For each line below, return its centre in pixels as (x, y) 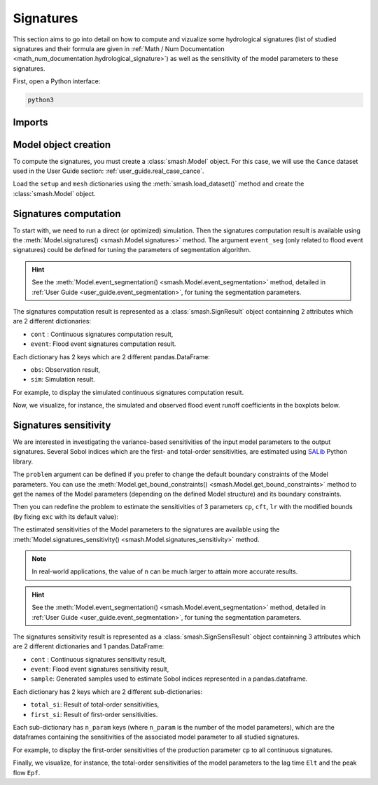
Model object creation (62, 145)
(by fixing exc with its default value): (66, 516)
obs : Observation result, (65, 369)
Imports (30, 122)
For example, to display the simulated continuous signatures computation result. (128, 392)
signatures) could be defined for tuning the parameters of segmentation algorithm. (132, 250)
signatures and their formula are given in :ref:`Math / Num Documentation (119, 48)
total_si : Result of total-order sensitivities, (95, 704)
